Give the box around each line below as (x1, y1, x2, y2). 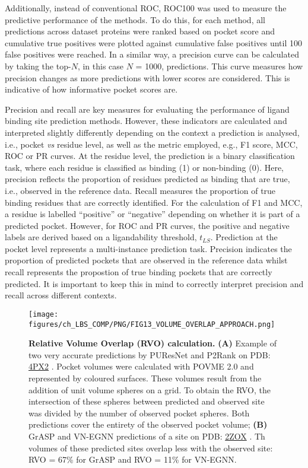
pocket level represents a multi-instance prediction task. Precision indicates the (5, 242, 292, 254)
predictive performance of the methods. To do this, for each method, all (5, 13, 265, 26)
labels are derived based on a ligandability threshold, (5, 231, 197, 243)
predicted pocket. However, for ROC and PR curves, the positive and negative (5, 219, 290, 231)
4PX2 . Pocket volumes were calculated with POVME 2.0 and (28, 360, 254, 373)
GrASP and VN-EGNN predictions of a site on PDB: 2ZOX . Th (28, 429, 265, 442)
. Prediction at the (210, 231, 278, 243)
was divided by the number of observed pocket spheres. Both (28, 406, 250, 419)
